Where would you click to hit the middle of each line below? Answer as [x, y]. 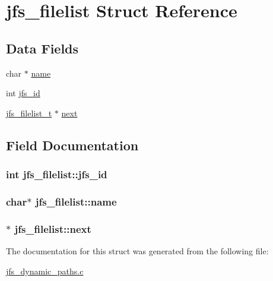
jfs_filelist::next [53, 228]
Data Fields [42, 48]
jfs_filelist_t [29, 113]
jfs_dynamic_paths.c [45, 271]
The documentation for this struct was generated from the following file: [137, 251]
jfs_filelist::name [76, 201]
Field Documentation [72, 145]
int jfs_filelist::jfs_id [57, 174]
